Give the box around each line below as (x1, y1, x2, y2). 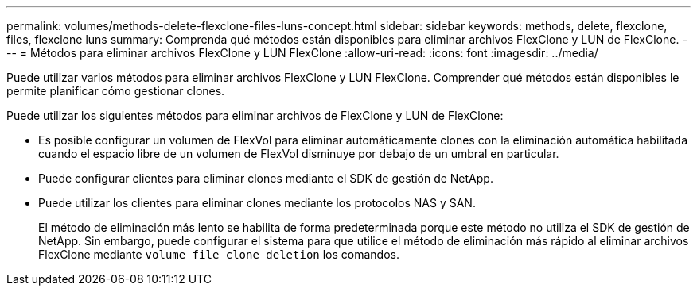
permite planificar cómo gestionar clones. (6, 84, 225, 98)
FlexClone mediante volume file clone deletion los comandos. (38, 248, 399, 261)
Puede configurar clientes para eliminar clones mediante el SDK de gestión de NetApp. (38, 171, 493, 185)
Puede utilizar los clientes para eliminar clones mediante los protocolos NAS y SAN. (38, 196, 476, 209)
